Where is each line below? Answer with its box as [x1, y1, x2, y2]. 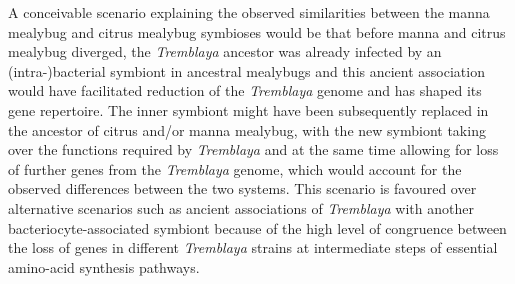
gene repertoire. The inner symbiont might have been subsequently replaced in [8, 99, 489, 120]
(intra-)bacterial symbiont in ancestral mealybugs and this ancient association [8, 60, 485, 81]
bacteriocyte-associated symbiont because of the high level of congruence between [8, 217, 507, 238]
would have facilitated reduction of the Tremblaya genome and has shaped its [8, 80, 482, 101]
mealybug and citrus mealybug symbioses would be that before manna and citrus [8, 21, 506, 42]
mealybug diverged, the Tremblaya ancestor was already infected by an [8, 41, 442, 62]
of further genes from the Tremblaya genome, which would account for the [8, 158, 462, 179]
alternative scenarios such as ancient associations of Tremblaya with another [8, 197, 474, 218]
